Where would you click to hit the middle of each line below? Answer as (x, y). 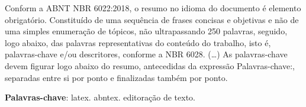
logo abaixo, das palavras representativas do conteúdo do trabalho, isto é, (138, 42)
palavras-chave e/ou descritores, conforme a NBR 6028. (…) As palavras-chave (146, 54)
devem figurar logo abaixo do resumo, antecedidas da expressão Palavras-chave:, (150, 65)
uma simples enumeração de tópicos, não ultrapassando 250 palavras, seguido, (146, 31)
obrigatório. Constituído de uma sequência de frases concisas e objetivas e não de (152, 19)
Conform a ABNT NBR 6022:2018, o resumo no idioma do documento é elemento (153, 8)
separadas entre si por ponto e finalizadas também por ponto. (116, 77)
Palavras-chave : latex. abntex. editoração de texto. (100, 97)
